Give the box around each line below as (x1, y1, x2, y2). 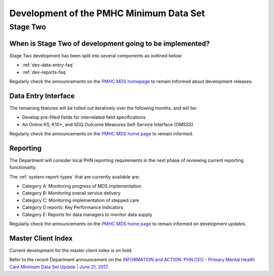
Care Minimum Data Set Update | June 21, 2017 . (9, 264, 109, 270)
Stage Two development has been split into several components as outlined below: (9, 52, 183, 58)
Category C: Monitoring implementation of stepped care (22, 197, 140, 203)
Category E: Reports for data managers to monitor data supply (22, 211, 152, 218)
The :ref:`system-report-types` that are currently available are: (9, 174, 140, 180)
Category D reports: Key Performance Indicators (22, 204, 124, 211)
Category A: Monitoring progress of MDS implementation (22, 183, 142, 189)
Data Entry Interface (9, 91, 75, 100)
